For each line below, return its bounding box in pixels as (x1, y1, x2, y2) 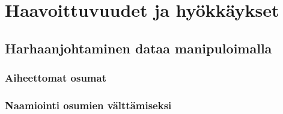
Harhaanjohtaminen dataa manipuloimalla (5, 38, 272, 57)
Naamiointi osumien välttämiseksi (5, 97, 172, 112)
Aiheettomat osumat (5, 70, 106, 85)
